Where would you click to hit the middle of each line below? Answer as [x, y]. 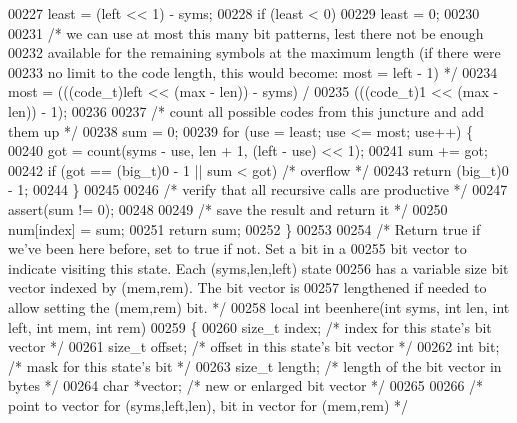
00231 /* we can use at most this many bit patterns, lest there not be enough [246, 32]
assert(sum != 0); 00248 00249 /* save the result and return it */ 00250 [228, 208]
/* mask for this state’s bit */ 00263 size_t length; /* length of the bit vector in [255, 365]
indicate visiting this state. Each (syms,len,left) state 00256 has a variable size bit [258, 267]
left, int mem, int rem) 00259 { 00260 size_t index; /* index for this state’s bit [250, 326]
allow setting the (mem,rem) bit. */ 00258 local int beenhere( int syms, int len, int [259, 306]
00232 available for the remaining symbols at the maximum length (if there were [254, 52]
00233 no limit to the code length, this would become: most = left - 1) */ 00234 [253, 71]
